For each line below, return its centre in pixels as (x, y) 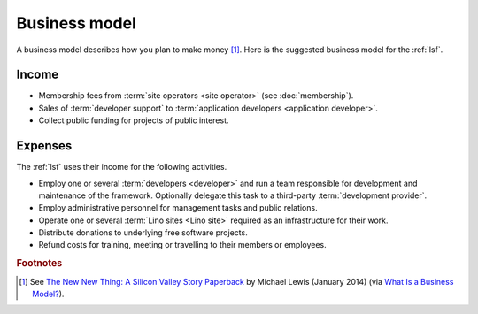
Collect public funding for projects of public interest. (134, 120)
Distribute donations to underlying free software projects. (143, 233)
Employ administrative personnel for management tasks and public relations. (178, 208)
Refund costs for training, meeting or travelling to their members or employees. (182, 245)
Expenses (44, 146)
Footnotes (39, 264)
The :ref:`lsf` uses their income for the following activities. (122, 167)
